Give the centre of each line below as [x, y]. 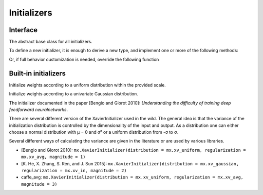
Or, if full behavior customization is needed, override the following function [84, 59]
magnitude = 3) [39, 184]
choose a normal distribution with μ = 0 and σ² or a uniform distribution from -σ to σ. [94, 132]
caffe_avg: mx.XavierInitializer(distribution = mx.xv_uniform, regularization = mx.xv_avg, [132, 177]
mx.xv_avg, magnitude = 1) [53, 157]
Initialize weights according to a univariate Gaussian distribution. [74, 94]
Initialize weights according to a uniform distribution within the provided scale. [87, 85]
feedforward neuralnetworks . [38, 109]
